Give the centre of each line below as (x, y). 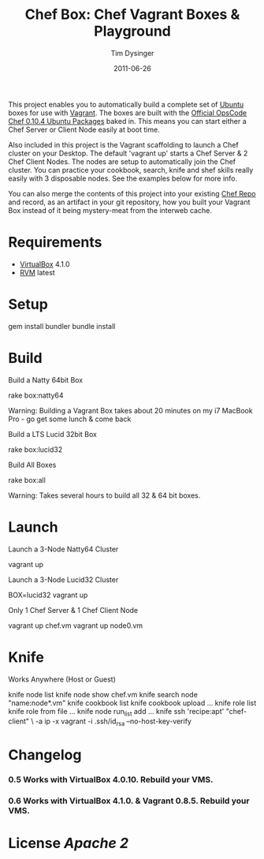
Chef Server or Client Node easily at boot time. (84, 129)
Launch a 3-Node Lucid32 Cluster (63, 579)
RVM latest (37, 272)
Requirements (55, 243)
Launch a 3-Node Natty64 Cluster (63, 549)
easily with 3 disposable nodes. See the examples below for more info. (123, 178)
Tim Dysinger (132, 53)
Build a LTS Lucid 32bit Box (52, 434)
